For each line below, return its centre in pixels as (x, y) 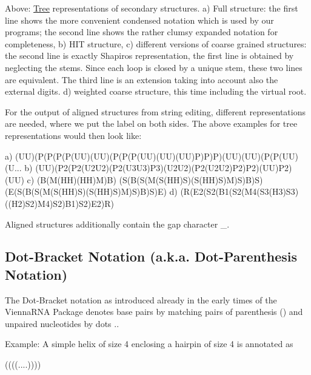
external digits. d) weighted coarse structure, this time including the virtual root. (156, 91)
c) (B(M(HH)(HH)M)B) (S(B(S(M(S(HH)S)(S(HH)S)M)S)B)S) (145, 179)
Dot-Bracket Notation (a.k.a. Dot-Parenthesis (151, 256)
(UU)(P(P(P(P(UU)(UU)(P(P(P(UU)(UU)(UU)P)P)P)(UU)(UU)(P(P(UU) (157, 156)
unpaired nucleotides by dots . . (62, 323)
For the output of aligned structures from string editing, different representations (155, 111)
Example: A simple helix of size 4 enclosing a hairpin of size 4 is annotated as (149, 344)
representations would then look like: (73, 135)
